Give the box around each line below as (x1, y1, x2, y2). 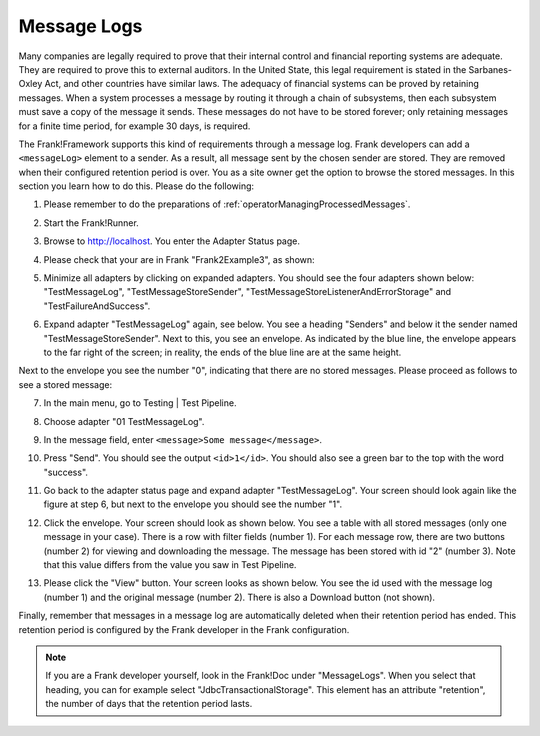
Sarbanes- (468, 63, 513, 75)
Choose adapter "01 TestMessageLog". (43, 415, 205, 427)
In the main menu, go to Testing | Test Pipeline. (43, 397, 237, 409)
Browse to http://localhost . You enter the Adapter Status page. (43, 235, 300, 247)
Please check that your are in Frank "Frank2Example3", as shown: (43, 253, 315, 265)
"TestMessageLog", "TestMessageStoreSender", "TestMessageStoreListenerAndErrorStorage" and (43, 286, 452, 298)
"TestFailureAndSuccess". (43, 300, 151, 312)
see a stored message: (18, 378, 113, 390)
